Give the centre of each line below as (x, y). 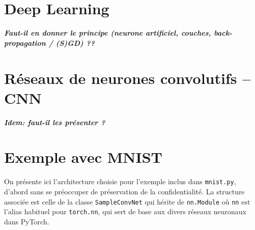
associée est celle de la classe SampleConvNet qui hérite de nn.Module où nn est (127, 201)
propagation (25, 42)
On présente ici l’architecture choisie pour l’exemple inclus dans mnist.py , (120, 181)
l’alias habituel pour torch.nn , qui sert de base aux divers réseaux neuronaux (125, 211)
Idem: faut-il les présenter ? (55, 122)
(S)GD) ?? (75, 42)
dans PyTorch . (27, 221)
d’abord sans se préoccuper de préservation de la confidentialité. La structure (124, 191)
